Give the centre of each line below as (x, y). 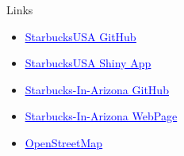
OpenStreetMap (64, 142)
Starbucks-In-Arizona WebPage (101, 116)
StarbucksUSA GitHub (80, 36)
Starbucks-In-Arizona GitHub (97, 89)
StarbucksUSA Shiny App (88, 63)
